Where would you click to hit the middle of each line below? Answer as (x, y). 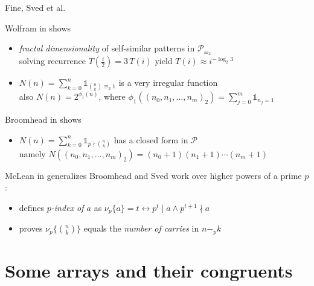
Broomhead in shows (43, 119)
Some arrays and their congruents (149, 271)
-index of (67, 207)
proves (31, 228)
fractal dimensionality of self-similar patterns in (107, 48)
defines (32, 207)
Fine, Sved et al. (35, 7)
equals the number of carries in (141, 228)
